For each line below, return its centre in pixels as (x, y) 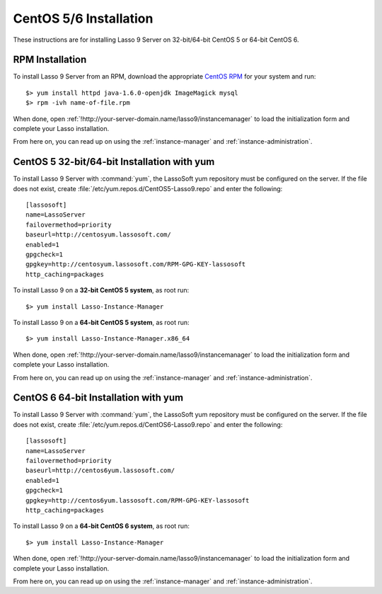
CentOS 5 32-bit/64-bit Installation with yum (114, 162)
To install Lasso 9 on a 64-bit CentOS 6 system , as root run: (102, 526)
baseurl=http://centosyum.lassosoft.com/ (98, 235)
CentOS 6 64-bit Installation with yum (98, 398)
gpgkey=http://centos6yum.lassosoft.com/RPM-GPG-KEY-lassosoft (138, 500)
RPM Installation (50, 60)
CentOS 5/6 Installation (83, 18)
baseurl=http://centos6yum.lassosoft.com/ (100, 470)
